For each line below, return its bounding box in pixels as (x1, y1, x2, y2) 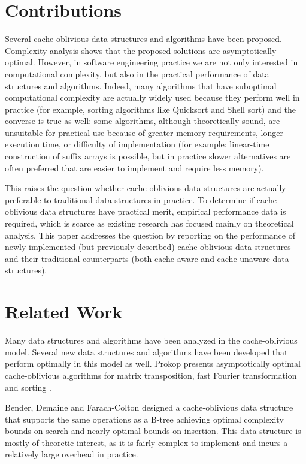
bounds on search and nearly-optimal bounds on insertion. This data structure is (5, 424, 301, 437)
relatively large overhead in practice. (5, 448, 138, 460)
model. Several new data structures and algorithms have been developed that (5, 345, 288, 358)
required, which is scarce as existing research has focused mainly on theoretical (5, 217, 294, 230)
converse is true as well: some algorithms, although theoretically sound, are (5, 115, 280, 127)
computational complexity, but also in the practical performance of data (5, 67, 269, 80)
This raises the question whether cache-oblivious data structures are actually (5, 182, 286, 194)
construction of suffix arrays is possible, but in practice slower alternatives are (5, 150, 291, 162)
